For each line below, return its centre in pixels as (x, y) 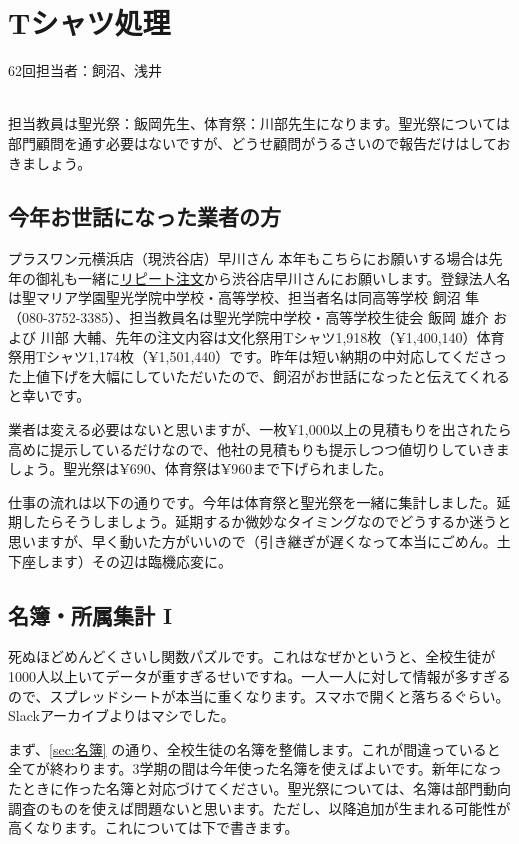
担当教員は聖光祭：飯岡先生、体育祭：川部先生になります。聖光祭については (259, 123)
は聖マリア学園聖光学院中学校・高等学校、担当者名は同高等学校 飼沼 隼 (244, 297)
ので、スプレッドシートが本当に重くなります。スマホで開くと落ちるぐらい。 (259, 695)
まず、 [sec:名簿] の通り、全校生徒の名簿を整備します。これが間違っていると (254, 748)
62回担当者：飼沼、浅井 (85, 70)
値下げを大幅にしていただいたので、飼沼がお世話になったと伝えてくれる (272, 375)
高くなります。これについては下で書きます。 (153, 827)
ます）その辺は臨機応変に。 (140, 560)
